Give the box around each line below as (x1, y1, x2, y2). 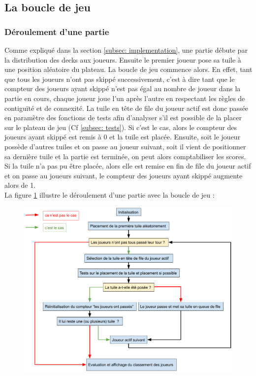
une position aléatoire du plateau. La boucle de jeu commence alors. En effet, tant (4, 64, 253, 74)
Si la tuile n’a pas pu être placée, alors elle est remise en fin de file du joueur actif (4, 161, 251, 171)
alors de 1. (4, 180, 36, 190)
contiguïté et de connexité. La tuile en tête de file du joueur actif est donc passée (4, 103, 249, 113)
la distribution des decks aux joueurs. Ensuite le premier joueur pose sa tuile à (4, 54, 241, 65)
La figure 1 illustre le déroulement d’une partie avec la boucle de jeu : (4, 189, 215, 200)
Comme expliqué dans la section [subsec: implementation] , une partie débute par (4, 45, 248, 55)
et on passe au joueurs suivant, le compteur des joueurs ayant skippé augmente (4, 170, 243, 180)
